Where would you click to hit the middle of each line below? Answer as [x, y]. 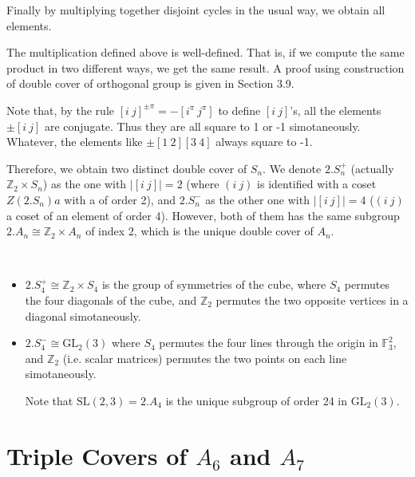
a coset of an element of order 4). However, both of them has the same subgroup [203, 215]
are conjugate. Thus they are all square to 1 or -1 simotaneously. [202, 126]
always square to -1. [264, 142]
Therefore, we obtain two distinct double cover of [127, 168]
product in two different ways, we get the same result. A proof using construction [206, 67]
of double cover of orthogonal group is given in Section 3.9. [150, 83]
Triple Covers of [97, 455]
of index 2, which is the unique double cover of [200, 231]
